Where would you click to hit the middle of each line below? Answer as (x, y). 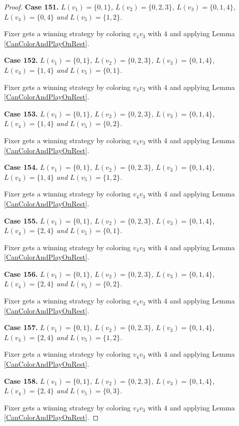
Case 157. (21, 327)
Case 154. (21, 167)
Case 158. (21, 381)
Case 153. (21, 113)
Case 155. (21, 220)
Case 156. (21, 274)
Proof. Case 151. (31, 7)
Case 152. (21, 60)
